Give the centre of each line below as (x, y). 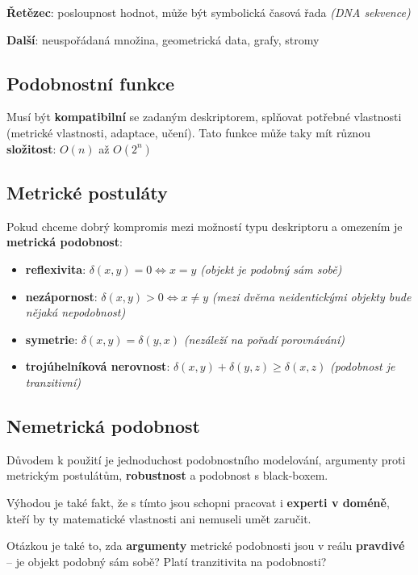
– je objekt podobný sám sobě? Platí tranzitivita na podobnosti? (167, 561)
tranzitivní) (53, 382)
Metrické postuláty (87, 192)
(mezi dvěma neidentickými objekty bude (311, 296)
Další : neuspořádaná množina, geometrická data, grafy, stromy (163, 39)
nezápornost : (61, 296)
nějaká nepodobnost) (75, 312)
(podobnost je (362, 366)
